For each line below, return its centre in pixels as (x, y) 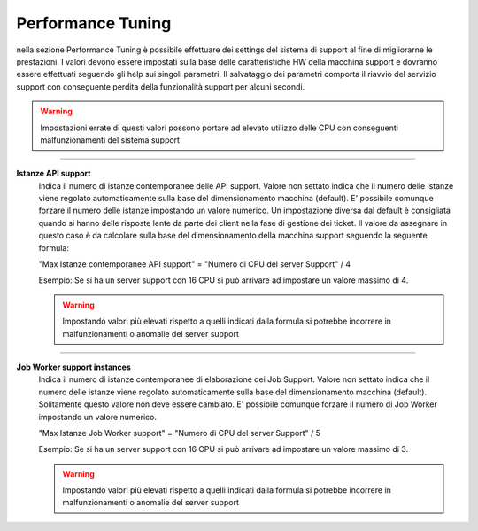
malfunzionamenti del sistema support (110, 140)
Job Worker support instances (74, 367)
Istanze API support (54, 174)
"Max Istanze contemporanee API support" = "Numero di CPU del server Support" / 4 (195, 264)
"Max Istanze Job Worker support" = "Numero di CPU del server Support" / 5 (179, 433)
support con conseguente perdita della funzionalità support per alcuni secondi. (161, 86)
